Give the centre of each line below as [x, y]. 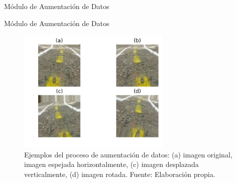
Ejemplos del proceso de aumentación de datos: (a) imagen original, [128, 154]
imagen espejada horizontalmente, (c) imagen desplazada [111, 164]
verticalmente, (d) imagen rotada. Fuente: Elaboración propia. [120, 174]
